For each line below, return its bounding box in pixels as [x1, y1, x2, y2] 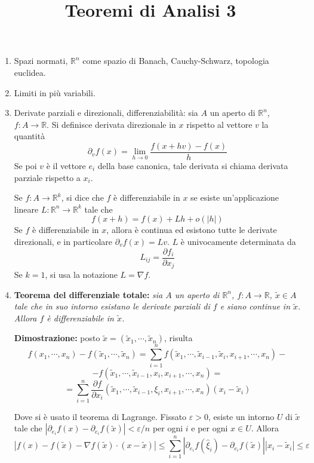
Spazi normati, [14, 54, 68, 67]
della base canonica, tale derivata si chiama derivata [97, 160, 288, 171]
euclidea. [14, 66, 46, 78]
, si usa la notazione [45, 268, 118, 281]
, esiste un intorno [208, 410, 275, 422]
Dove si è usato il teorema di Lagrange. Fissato [14, 410, 187, 422]
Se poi [14, 160, 37, 171]
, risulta [164, 332, 193, 344]
